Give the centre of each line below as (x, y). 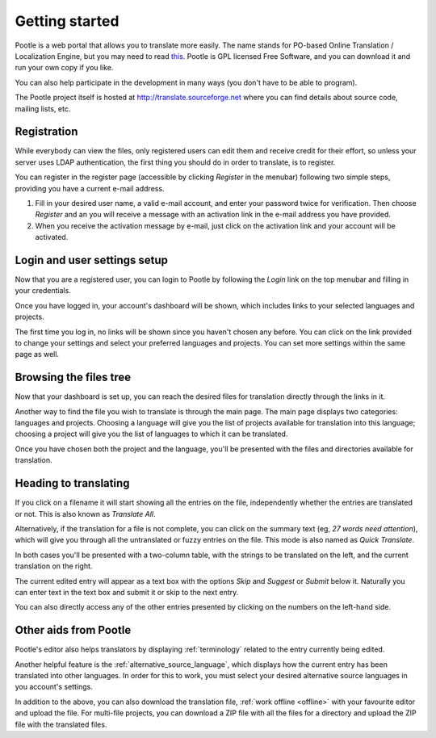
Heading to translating (72, 483)
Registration (46, 132)
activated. (52, 237)
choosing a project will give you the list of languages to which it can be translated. (151, 434)
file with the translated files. (61, 724)
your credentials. (43, 291)
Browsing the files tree (73, 377)
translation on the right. (54, 566)
